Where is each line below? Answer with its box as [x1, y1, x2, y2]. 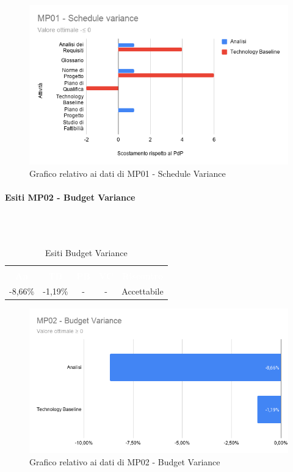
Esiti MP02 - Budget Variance [5, 190, 136, 203]
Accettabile [121, 285, 164, 298]
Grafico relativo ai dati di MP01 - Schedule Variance [29, 166, 226, 179]
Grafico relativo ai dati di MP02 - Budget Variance [29, 455, 220, 468]
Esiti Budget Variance [45, 246, 128, 259]
